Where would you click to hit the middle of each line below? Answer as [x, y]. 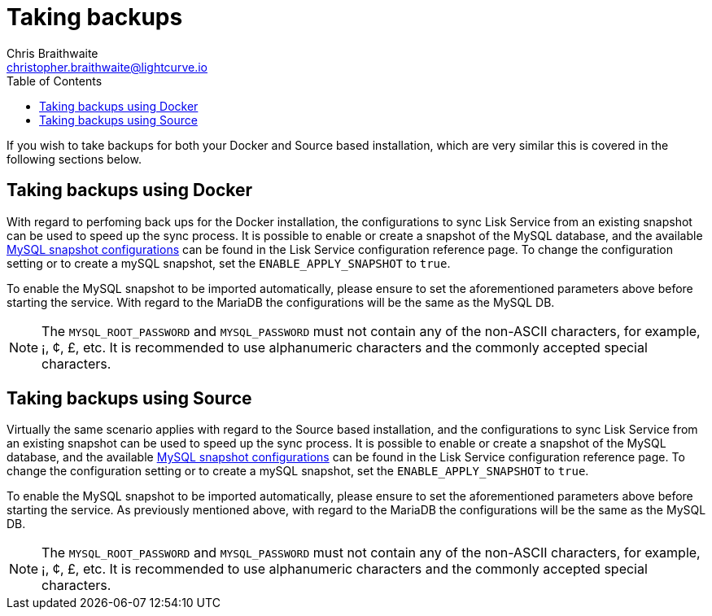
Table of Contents [55, 81]
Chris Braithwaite [52, 53]
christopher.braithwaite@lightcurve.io [107, 67]
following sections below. [74, 159]
